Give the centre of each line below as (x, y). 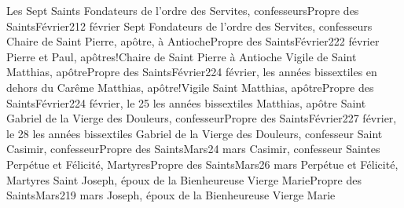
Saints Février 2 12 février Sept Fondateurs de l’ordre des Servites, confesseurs (189, 26)
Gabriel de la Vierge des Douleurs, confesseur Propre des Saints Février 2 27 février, (202, 118)
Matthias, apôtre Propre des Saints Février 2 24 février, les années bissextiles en (192, 72)
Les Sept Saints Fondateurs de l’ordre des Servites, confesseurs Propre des (183, 10)
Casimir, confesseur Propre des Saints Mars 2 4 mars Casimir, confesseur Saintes (193, 149)
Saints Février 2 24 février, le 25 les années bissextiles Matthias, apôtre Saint (186, 102)
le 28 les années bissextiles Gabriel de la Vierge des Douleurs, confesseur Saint (195, 133)
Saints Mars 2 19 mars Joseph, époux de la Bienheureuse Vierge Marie (171, 195)
